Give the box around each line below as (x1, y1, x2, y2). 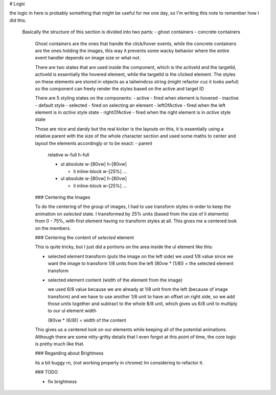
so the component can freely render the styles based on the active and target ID (35, 85, 204, 91)
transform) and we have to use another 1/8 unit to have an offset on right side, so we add (48, 293, 235, 299)
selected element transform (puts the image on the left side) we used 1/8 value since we (48, 253, 234, 259)
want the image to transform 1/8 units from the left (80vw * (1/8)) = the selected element (48, 261, 234, 267)
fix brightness (48, 378, 77, 384)
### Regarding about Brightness (35, 350, 104, 356)
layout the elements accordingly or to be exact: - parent (35, 140, 153, 146)
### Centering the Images (35, 194, 90, 200)
